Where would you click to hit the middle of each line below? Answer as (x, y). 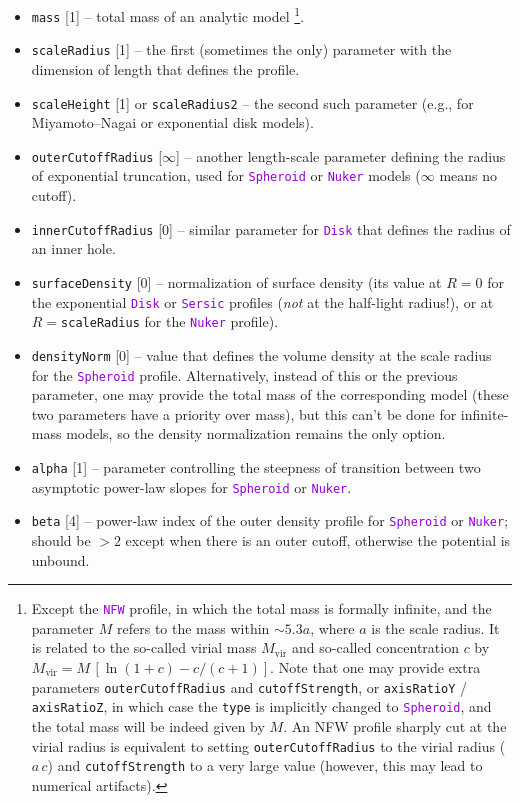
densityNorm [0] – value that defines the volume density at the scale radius (261, 354)
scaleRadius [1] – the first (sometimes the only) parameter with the (241, 49)
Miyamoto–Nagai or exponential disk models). (172, 122)
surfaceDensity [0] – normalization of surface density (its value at (236, 281)
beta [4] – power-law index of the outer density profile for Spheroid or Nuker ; (270, 520)
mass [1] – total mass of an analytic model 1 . (168, 14)
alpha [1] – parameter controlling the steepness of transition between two (256, 467)
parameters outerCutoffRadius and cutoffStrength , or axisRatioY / (249, 686)
